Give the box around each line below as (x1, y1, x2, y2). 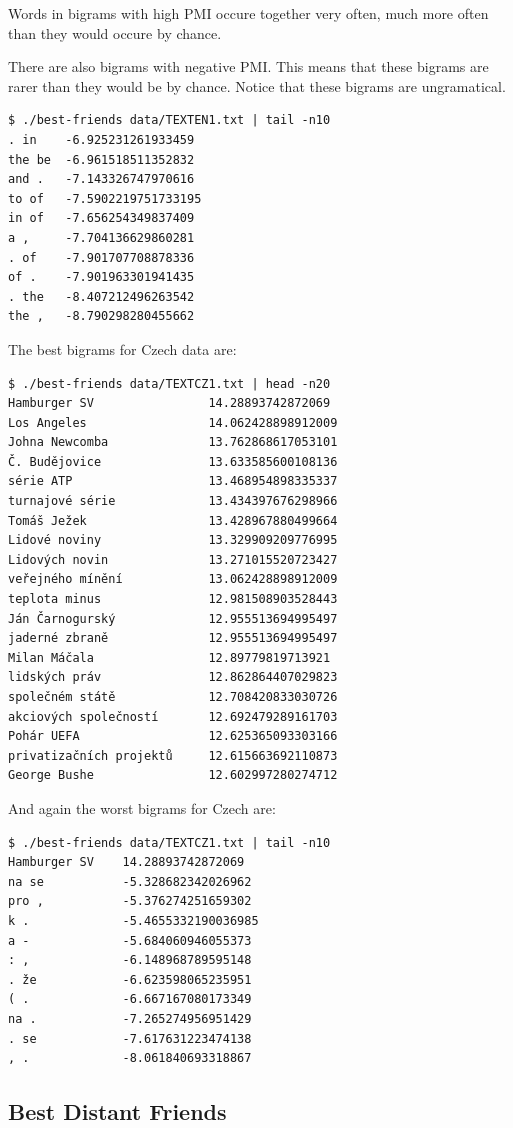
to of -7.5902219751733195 (8, 191, 202, 206)
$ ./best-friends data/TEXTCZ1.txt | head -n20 (8, 376, 331, 391)
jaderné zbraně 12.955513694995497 (8, 631, 338, 646)
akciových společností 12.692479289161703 (8, 709, 338, 724)
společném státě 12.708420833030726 (8, 690, 338, 704)
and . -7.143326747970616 (8, 172, 195, 187)
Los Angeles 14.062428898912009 (8, 415, 338, 430)
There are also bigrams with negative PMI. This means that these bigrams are (8, 56, 489, 77)
